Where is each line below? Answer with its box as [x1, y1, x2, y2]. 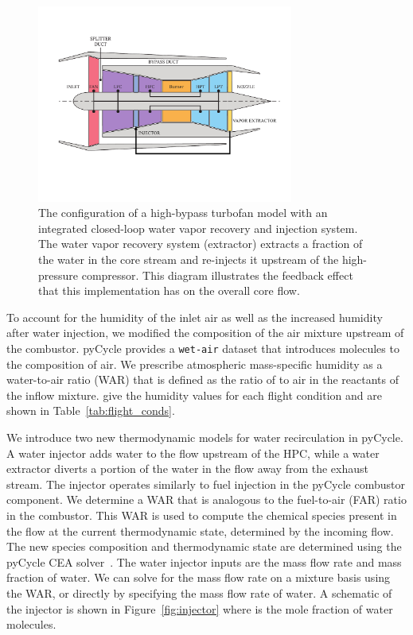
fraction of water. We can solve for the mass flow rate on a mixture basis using [6, 569, 391, 586]
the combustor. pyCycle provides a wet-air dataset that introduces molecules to [6, 339, 399, 356]
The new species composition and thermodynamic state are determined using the [6, 538, 402, 555]
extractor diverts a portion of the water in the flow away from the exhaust [6, 460, 368, 477]
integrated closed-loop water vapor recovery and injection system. [38, 219, 358, 236]
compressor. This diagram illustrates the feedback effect [81, 266, 353, 283]
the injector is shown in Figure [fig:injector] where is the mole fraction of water [6, 600, 393, 617]
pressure [38, 266, 79, 283]
